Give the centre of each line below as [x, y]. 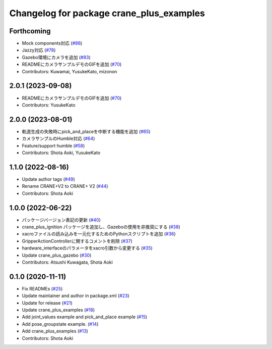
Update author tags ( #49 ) [48, 179]
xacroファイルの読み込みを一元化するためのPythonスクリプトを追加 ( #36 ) [99, 234]
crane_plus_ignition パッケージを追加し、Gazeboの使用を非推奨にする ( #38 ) [101, 227]
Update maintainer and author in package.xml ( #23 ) [76, 296]
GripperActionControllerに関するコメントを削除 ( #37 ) [77, 241]
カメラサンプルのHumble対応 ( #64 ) [58, 138]
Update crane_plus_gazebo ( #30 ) [57, 255]
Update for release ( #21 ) [47, 303]
